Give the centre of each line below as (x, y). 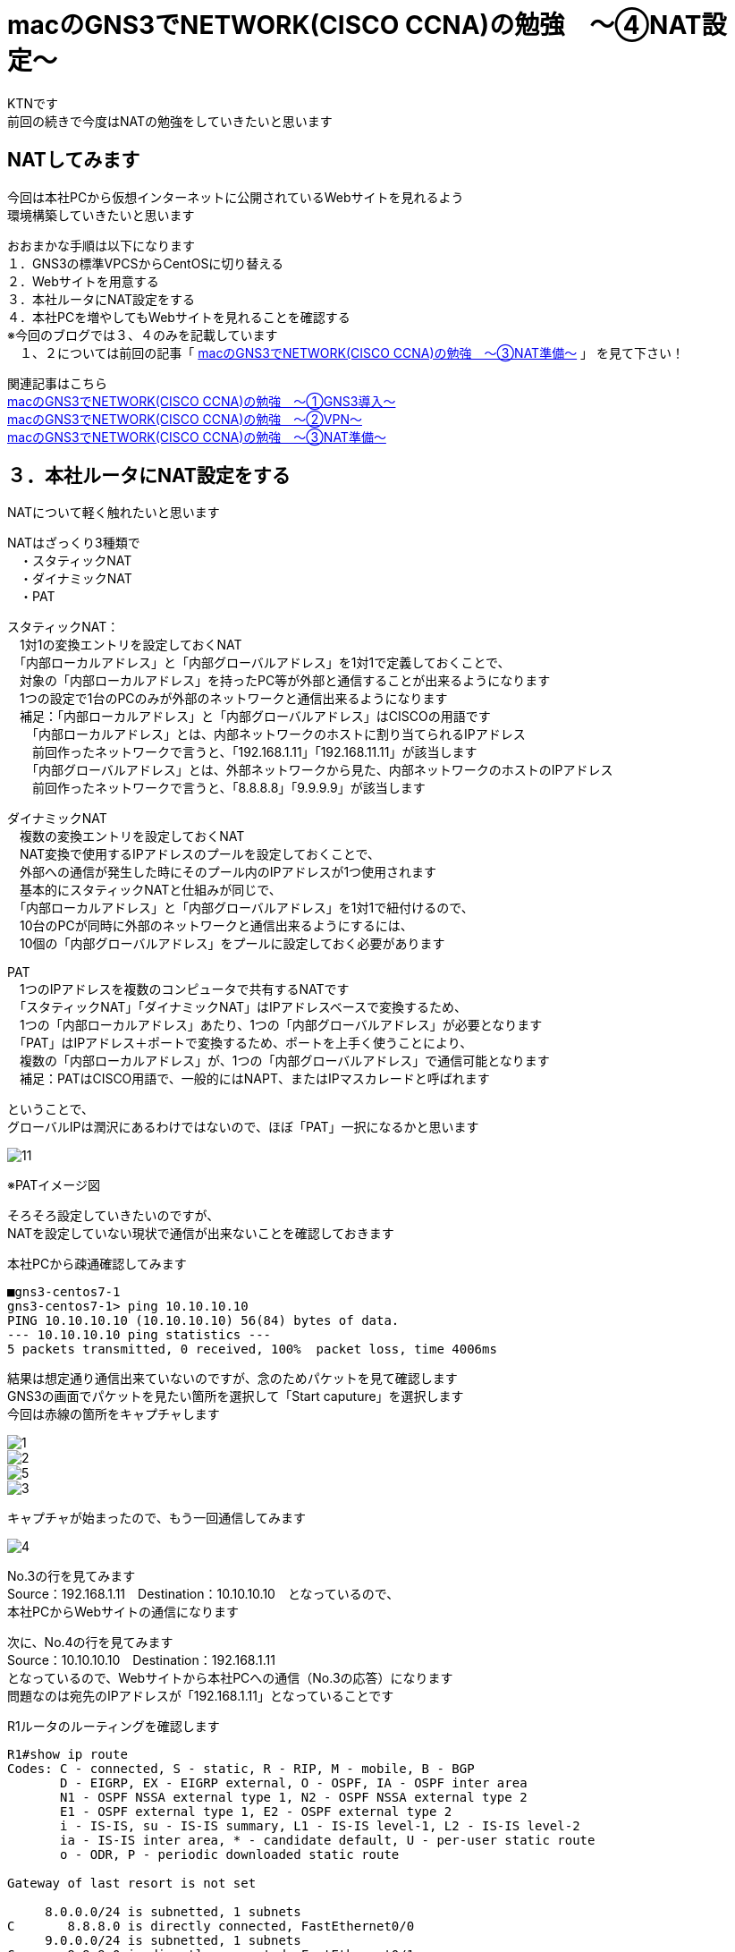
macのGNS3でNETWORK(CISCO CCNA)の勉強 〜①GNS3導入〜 (202, 401)
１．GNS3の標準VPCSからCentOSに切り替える (145, 263)
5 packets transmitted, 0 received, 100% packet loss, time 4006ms (252, 1349)
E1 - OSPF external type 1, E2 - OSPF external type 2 (256, 1812)
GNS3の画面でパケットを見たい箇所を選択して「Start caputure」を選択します (236, 1396)
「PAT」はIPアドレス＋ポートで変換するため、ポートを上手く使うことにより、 (246, 1043)
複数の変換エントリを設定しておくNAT (132, 836)
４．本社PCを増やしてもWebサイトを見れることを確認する (179, 317)
